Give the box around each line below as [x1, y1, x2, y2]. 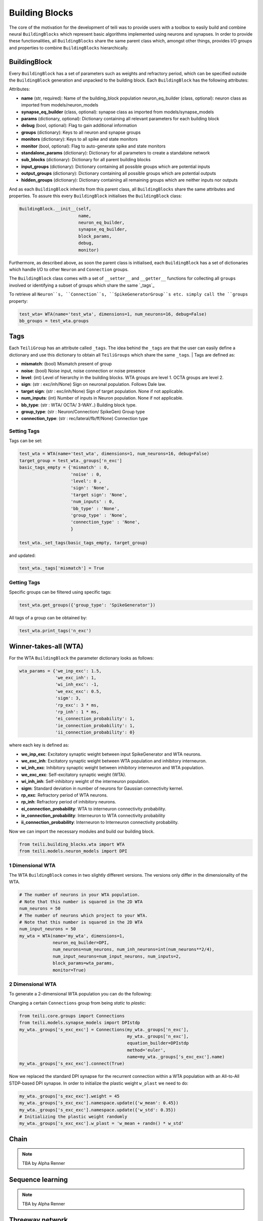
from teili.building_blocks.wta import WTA [19, 842, 125, 847]
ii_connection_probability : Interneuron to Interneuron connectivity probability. [21, 820, 179, 825]
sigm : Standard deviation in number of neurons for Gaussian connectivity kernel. [21, 785, 184, 791]
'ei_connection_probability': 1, [55, 716, 135, 721]
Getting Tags [9, 579, 40, 586]
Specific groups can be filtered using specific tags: [9, 589, 112, 595]
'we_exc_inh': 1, [55, 675, 97, 681]
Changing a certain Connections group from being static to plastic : [9, 1000, 146, 1006]
